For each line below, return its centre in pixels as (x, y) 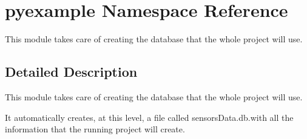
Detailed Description (71, 72)
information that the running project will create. (95, 129)
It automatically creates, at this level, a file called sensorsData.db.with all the (149, 117)
